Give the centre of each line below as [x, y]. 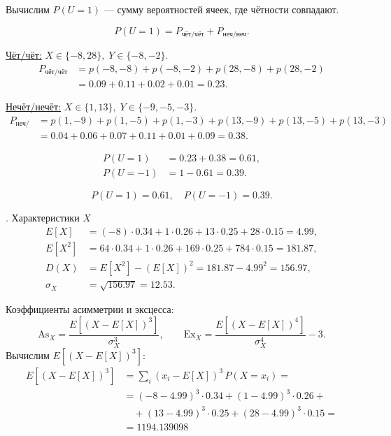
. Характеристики [43, 218]
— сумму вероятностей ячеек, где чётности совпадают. [221, 9]
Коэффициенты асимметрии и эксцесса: [90, 309]
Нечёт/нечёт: [33, 107]
